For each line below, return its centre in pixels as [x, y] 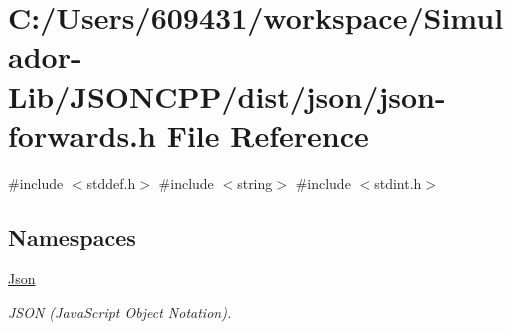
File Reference [267, 134]
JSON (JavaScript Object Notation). [120, 312]
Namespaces [72, 236]
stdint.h [398, 182]
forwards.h [82, 134]
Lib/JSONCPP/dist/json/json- [227, 95]
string [255, 182]
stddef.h [111, 182]
